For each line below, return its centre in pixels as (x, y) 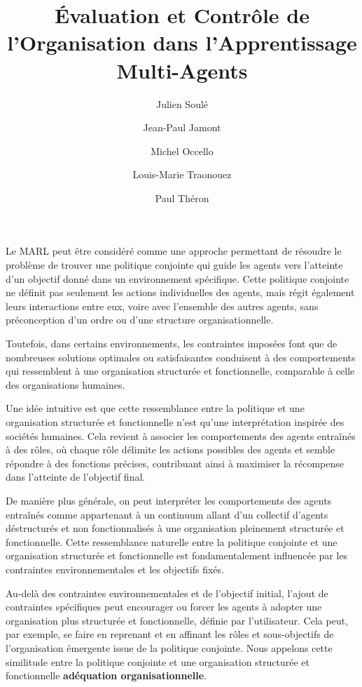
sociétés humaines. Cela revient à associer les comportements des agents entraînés (181, 435)
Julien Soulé (182, 104)
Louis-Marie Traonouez (182, 174)
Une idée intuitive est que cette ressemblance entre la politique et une (155, 408)
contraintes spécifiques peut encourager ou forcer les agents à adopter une (164, 607)
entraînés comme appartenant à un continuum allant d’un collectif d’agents (167, 514)
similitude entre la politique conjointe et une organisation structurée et (158, 661)
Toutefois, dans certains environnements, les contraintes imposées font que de (172, 343)
